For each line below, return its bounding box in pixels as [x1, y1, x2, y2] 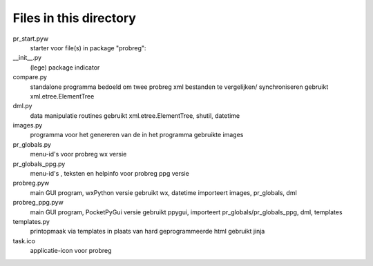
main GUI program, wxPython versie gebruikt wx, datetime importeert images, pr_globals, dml [30, 188, 297, 196]
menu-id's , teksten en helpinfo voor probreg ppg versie [30, 170, 189, 178]
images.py [12, 121, 43, 130]
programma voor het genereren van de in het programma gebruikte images [30, 131, 244, 139]
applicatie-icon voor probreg [30, 247, 112, 255]
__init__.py [12, 54, 41, 62]
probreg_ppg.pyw [12, 198, 64, 207]
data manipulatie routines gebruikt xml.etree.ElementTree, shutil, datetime [30, 111, 240, 120]
